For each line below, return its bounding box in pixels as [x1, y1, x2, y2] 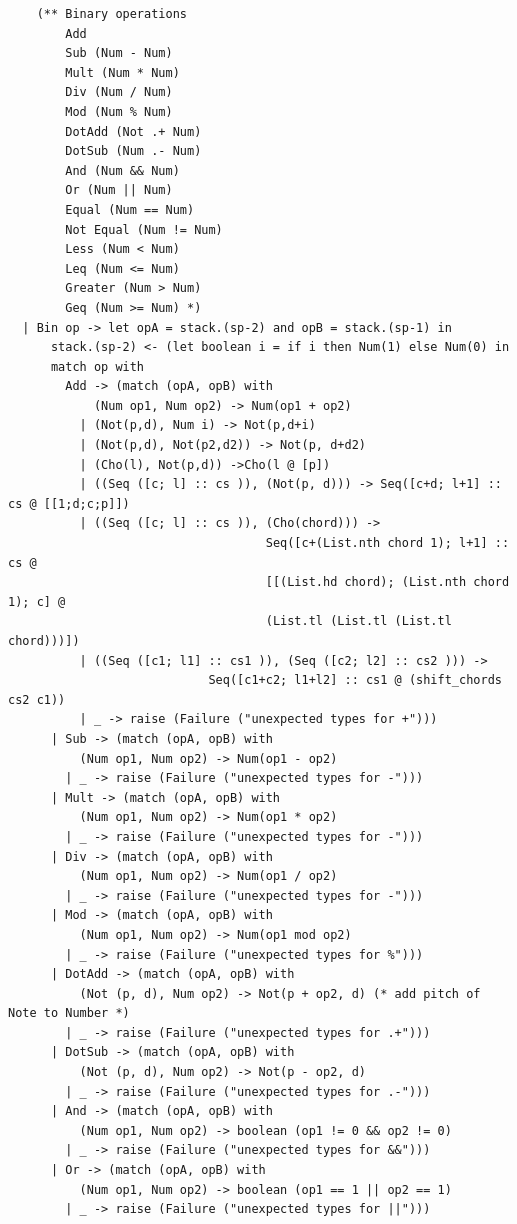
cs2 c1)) [8, 692, 66, 707]
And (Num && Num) [65, 163, 180, 178]
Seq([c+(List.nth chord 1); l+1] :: [265, 536, 510, 551]
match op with [50, 359, 145, 374]
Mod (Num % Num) [65, 104, 173, 119]
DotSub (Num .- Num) [65, 144, 202, 159]
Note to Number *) [8, 1006, 130, 1021]
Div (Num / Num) [65, 85, 173, 100]
